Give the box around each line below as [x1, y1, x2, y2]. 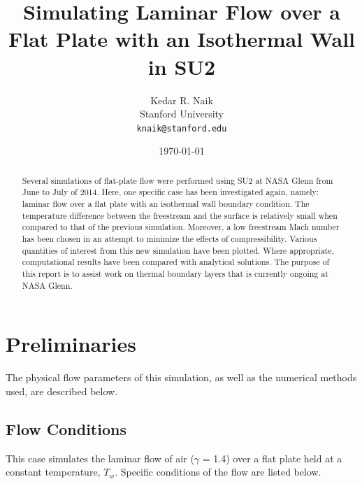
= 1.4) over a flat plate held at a [202, 450, 342, 465]
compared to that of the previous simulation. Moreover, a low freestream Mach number [22, 221, 340, 233]
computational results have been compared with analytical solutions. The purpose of [22, 256, 330, 268]
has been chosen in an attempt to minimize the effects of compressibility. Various [22, 233, 317, 245]
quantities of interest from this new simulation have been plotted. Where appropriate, [22, 244, 334, 256]
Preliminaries [6, 329, 136, 358]
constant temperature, [6, 464, 101, 479]
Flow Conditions [6, 418, 126, 439]
